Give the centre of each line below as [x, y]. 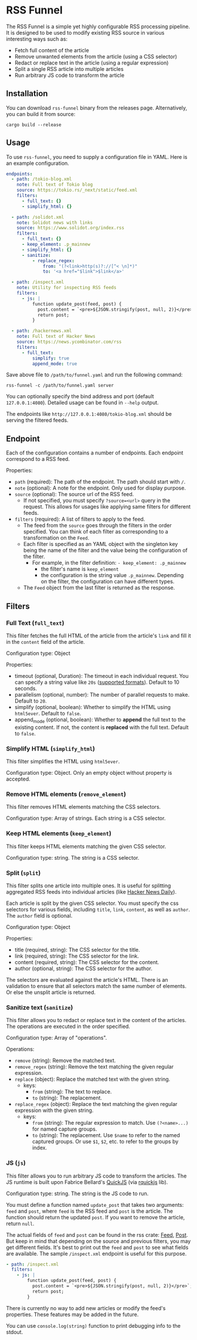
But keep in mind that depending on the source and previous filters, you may [98, 1241]
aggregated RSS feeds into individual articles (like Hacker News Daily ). [91, 891]
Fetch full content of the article [52, 50]
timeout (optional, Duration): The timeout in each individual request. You [101, 676]
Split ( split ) [23, 873]
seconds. [26, 688]
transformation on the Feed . [56, 538]
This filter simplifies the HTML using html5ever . [63, 761]
